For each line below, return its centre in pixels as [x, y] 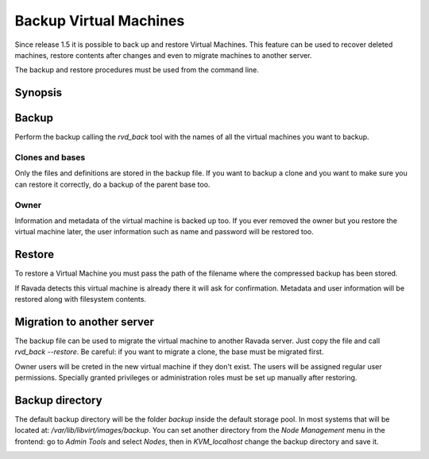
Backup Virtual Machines [100, 21]
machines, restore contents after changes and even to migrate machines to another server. [163, 55]
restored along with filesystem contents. [81, 299]
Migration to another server [85, 322]
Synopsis [39, 93]
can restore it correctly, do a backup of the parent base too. [112, 184]
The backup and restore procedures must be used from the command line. [137, 70]
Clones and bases [50, 157]
